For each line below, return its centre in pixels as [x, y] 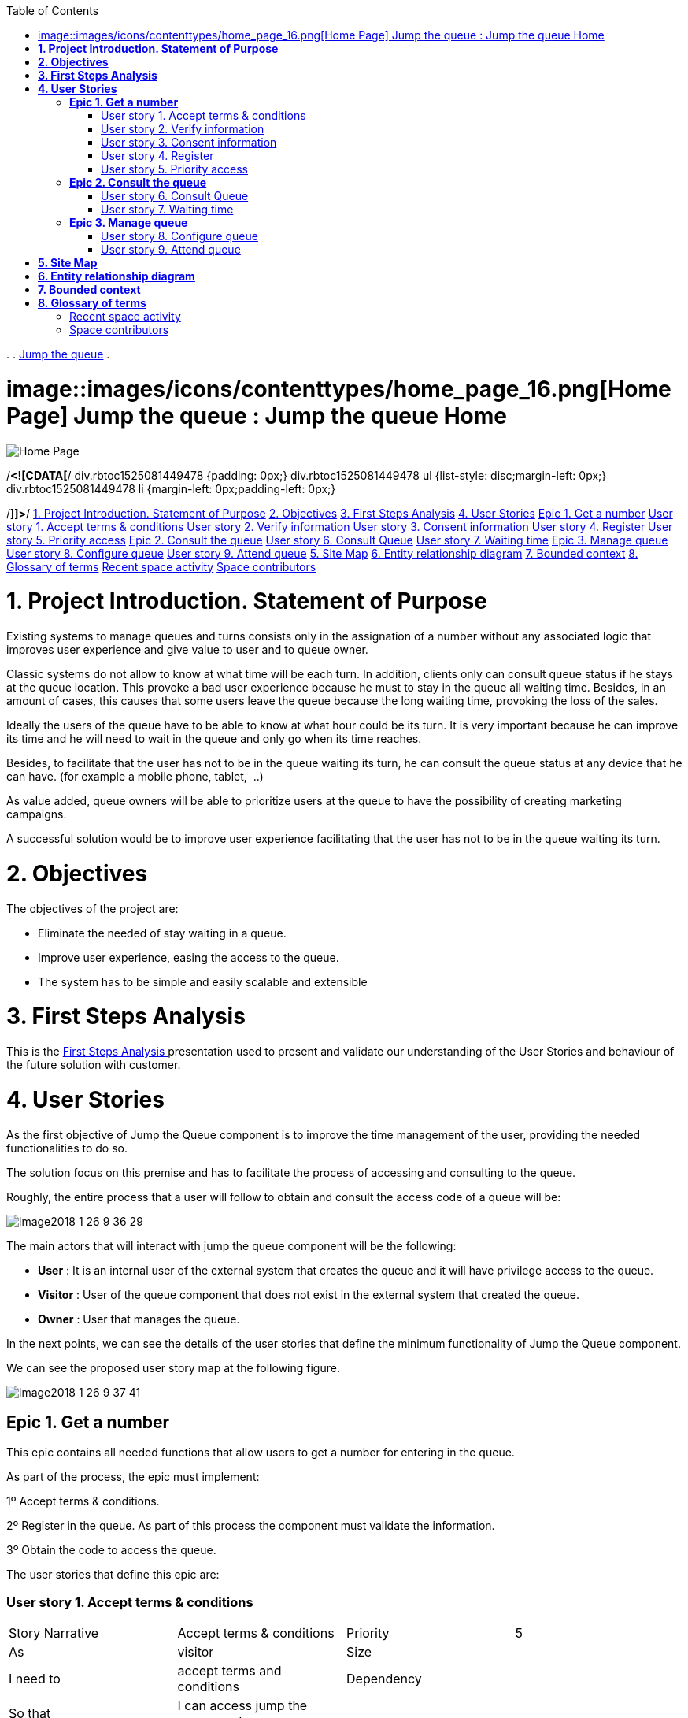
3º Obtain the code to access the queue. [111, 1550]
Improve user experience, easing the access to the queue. [189, 957]
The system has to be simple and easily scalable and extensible [203, 981]
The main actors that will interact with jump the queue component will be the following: [231, 1245]
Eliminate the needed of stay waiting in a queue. [162, 933]
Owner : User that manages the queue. [139, 1319]
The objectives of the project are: [92, 908]
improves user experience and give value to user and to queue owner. [187, 649]
